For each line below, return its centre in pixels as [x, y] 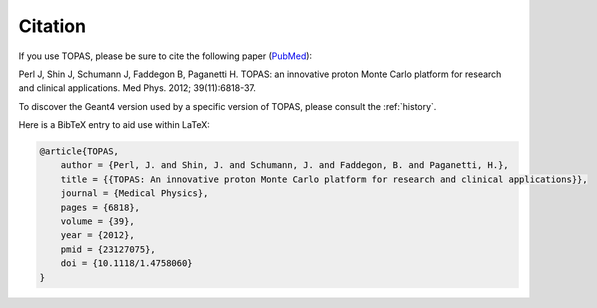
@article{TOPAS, [79, 151]
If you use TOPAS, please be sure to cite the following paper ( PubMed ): [165, 56]
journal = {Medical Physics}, [134, 193]
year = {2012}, [97, 235]
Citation [52, 26]
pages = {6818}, [100, 207]
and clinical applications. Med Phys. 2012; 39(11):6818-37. [137, 88]
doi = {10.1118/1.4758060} [127, 263]
